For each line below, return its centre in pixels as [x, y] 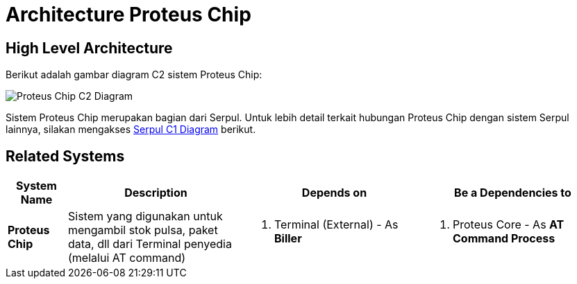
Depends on [334, 193]
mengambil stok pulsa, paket [143, 230]
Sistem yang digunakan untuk [145, 216]
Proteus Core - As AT [509, 225]
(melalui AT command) [127, 258]
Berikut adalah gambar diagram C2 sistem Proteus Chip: [134, 75]
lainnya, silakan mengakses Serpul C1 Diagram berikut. [131, 130]
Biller [288, 239]
